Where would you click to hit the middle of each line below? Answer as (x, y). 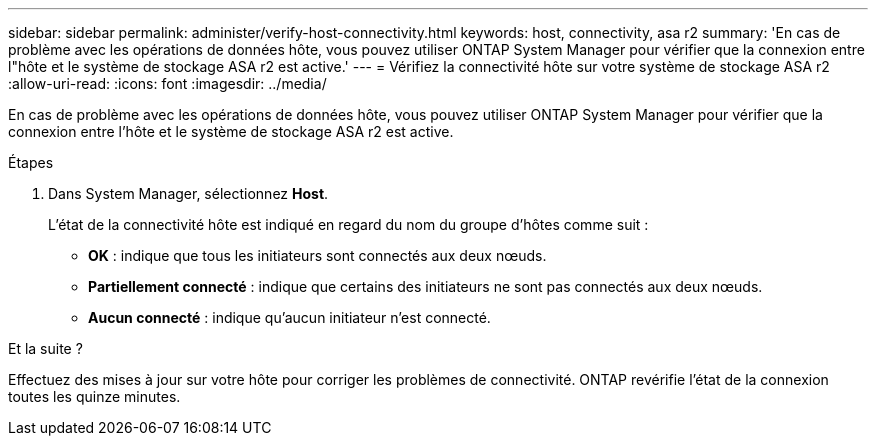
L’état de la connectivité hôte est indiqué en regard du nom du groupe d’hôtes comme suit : (348, 224)
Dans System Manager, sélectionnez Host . (188, 193)
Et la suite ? (45, 348)
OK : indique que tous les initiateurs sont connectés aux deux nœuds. (317, 255)
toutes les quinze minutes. (94, 396)
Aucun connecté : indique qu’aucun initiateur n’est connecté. (289, 317)
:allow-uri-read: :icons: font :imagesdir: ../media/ (167, 83)
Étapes (31, 162)
